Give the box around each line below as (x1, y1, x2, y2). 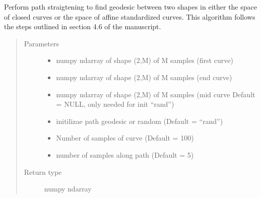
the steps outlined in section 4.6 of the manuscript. (4, 21, 161, 32)
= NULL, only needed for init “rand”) (56, 99, 174, 109)
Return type (24, 166, 62, 177)
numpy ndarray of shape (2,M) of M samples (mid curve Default (56, 89, 255, 99)
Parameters (24, 38, 59, 48)
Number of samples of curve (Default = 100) (56, 133, 194, 143)
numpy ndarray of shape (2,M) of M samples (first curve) (56, 55, 233, 65)
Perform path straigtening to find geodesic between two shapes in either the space (4, 2, 257, 12)
